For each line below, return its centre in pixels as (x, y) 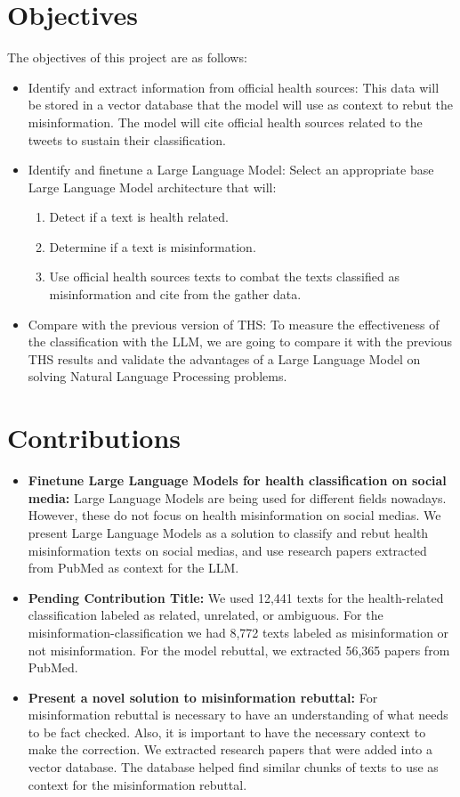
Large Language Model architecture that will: (152, 187)
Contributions (94, 438)
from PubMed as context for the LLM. (133, 568)
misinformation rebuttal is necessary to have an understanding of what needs (238, 715)
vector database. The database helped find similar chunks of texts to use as (233, 767)
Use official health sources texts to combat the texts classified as (224, 277)
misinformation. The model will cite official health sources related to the (225, 122)
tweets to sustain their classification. (127, 139)
